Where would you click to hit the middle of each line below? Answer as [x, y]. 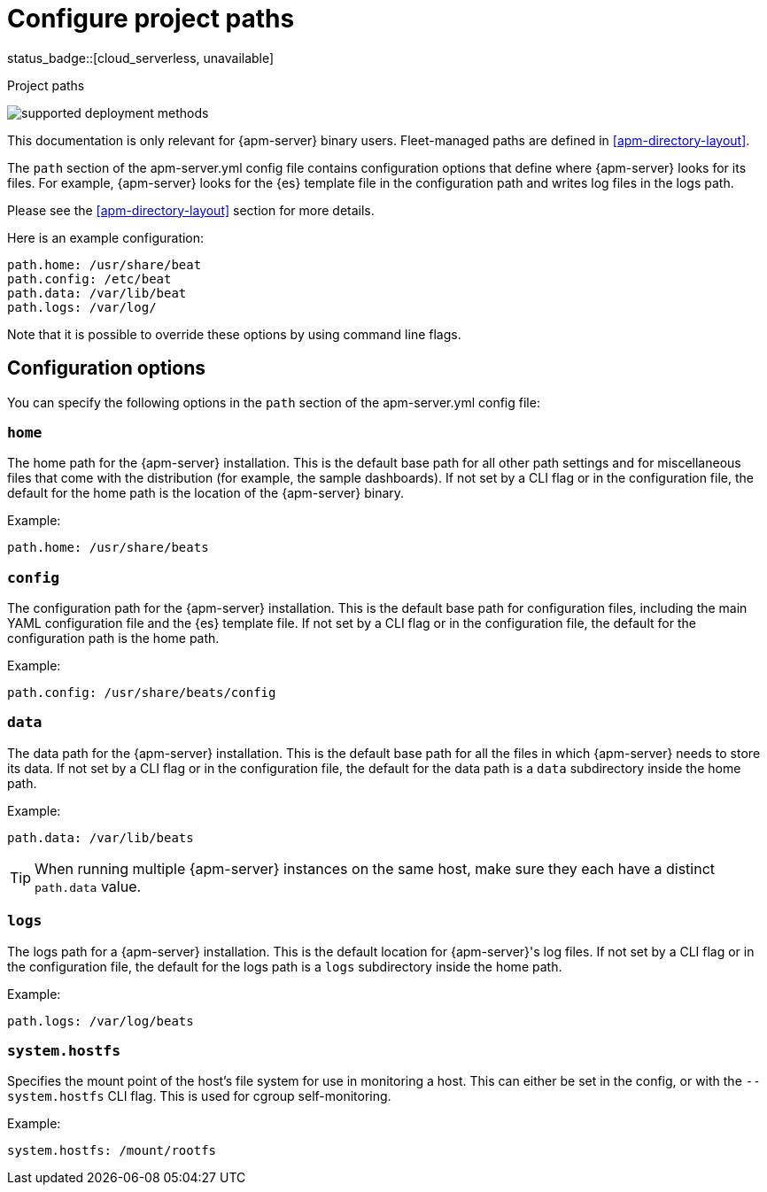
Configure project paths [151, 19]
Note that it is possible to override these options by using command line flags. [234, 334]
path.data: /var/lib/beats [101, 837]
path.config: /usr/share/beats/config [142, 693]
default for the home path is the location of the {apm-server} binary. [206, 493]
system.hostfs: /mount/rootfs [112, 1151]
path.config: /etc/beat [89, 279]
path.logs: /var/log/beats [101, 1021]
